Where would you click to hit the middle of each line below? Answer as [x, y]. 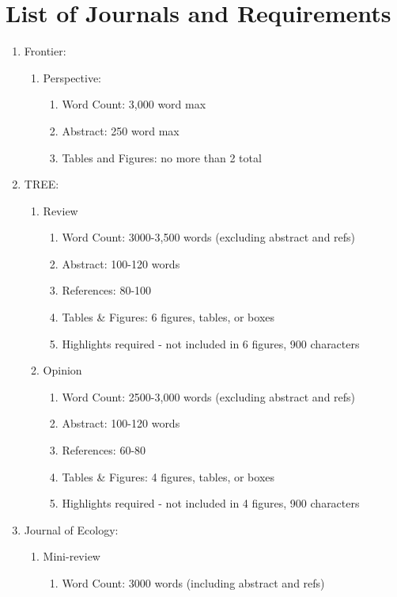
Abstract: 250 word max [121, 130]
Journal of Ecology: [71, 529]
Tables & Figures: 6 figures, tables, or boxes [168, 317]
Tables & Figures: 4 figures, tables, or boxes [168, 476]
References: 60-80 [104, 450]
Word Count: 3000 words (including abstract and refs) [193, 583]
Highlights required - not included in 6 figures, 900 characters [211, 343]
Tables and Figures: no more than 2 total [162, 157]
